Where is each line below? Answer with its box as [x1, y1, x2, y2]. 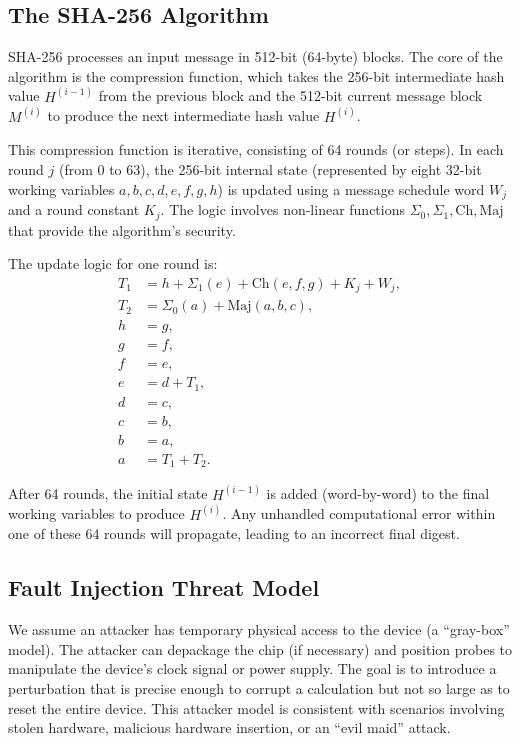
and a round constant [8, 199, 140, 220]
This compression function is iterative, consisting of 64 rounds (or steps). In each [8, 139, 504, 160]
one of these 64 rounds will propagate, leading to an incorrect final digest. [8, 523, 460, 544]
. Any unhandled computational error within [222, 503, 496, 524]
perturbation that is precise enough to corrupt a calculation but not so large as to [8, 678, 510, 699]
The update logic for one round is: [8, 253, 218, 274]
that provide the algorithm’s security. [8, 219, 236, 240]
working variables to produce [8, 503, 185, 524]
